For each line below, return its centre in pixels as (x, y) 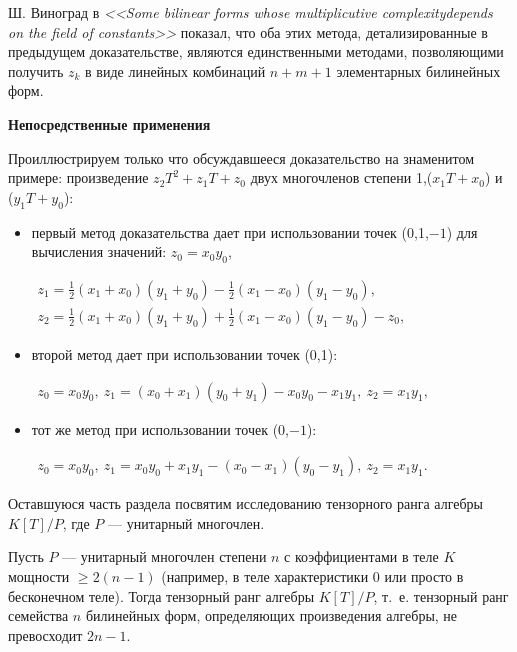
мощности (39, 576)
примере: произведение (78, 177)
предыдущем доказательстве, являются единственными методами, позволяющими (256, 51)
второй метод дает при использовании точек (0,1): (184, 354)
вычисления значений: (99, 251)
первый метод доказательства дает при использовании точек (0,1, (230, 231)
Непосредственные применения (109, 123)
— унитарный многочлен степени (164, 556)
